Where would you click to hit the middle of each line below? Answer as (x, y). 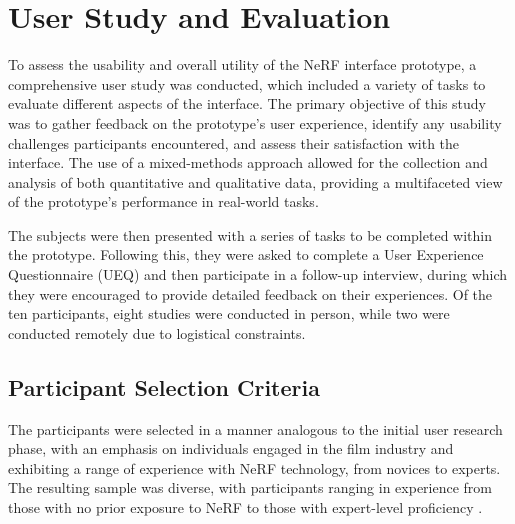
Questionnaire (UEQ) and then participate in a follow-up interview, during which (258, 274)
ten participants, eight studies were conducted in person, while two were (229, 313)
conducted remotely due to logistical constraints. (157, 332)
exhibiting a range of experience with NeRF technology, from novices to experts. (254, 467)
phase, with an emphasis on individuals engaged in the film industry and (231, 448)
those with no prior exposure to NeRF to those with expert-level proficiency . (245, 507)
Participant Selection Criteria (164, 386)
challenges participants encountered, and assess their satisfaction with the (234, 142)
